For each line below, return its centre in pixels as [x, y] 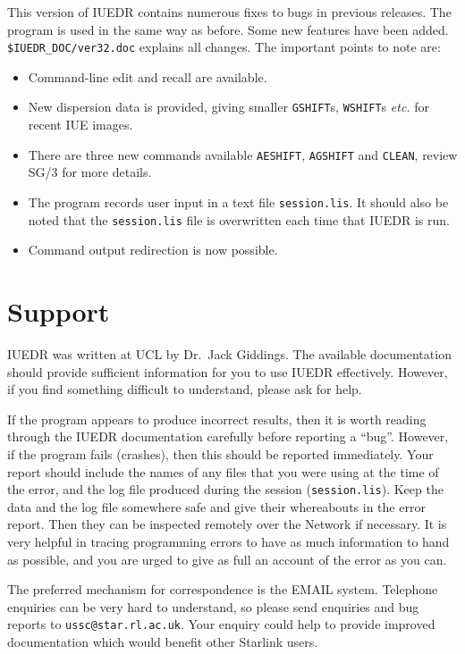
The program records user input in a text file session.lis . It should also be [238, 201]
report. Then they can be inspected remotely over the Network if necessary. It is [227, 524]
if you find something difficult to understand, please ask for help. [185, 389]
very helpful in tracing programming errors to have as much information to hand [228, 541]
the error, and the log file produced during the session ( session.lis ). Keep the [225, 489]
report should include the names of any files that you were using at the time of [223, 471]
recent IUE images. [80, 125]
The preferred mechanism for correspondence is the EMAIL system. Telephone [223, 589]
